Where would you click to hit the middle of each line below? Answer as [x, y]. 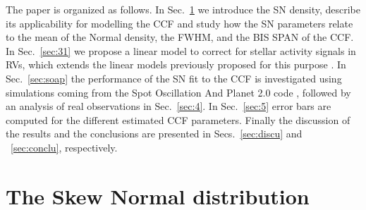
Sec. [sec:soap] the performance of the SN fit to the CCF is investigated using [174, 78]
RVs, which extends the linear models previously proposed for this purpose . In [176, 64]
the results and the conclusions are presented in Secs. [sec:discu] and [154, 134]
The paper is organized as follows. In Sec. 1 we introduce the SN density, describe [183, 9]
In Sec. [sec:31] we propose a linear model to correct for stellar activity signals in [181, 50]
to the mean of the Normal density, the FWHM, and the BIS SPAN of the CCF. [180, 37]
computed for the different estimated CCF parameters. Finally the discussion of [178, 119]
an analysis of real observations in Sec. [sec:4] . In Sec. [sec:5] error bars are [169, 106]
